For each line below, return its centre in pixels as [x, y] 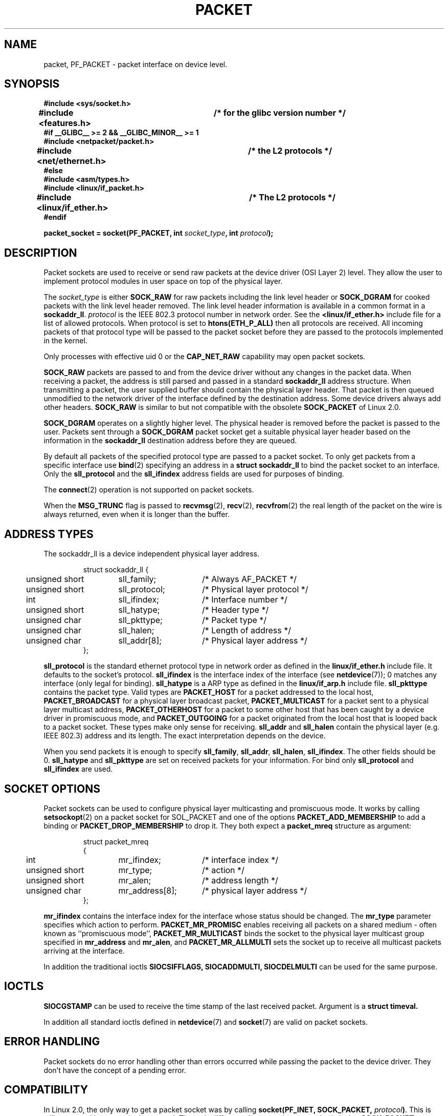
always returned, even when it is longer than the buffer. [137, 514]
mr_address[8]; [148, 890]
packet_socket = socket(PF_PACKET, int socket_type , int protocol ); [159, 233]
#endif [55, 217]
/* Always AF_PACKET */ [249, 579]
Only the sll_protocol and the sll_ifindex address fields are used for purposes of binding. [194, 474]
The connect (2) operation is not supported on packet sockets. [149, 490]
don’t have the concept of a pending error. [115, 1070]
